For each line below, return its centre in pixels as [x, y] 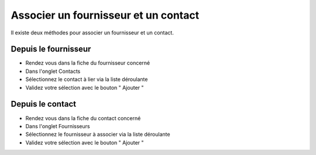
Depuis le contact [43, 104]
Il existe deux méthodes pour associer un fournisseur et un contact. [92, 33]
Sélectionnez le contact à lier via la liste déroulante [87, 79]
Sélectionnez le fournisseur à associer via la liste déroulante [98, 135]
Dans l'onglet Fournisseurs [58, 126]
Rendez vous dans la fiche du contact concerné [83, 118]
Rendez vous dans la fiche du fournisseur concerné [88, 63]
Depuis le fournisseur [51, 49]
